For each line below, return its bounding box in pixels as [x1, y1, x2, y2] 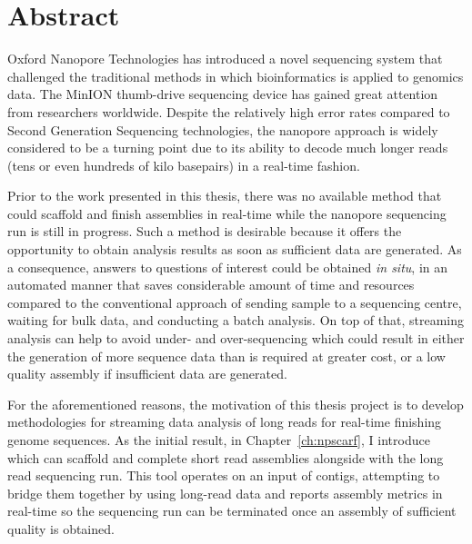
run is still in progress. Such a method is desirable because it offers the [7, 222, 402, 241]
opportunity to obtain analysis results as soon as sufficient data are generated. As [7, 240, 462, 259]
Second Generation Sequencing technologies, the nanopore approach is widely [7, 120, 438, 139]
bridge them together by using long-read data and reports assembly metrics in [7, 483, 443, 502]
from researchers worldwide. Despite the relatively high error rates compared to [7, 102, 450, 121]
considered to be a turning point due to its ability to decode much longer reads [7, 138, 448, 157]
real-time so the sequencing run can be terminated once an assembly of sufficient [7, 501, 457, 520]
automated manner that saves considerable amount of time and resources [7, 275, 415, 294]
